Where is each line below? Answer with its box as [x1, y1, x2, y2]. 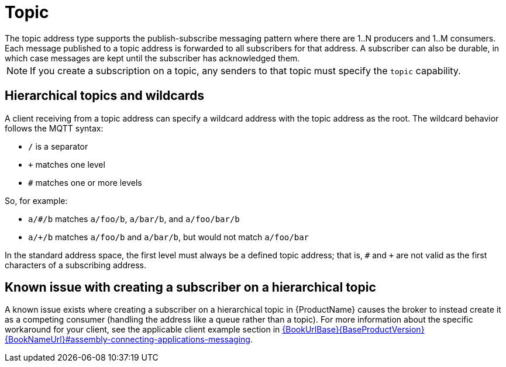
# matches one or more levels [28, 177, 142, 188]
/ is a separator [28, 141, 88, 151]
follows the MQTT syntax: [5, 123, 104, 133]
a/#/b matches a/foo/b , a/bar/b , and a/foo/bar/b [28, 213, 240, 224]
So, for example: [5, 195, 68, 206]
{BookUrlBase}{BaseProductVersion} [282, 324, 425, 335]
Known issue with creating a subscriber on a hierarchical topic [5, 280, 376, 295]
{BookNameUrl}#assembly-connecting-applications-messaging [5, 334, 250, 345]
